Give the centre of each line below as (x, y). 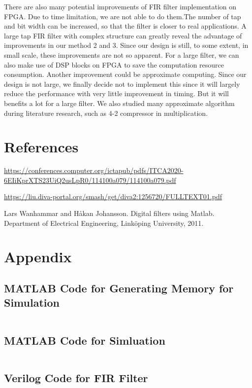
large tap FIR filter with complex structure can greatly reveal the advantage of (123, 35)
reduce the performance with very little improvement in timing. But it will (116, 93)
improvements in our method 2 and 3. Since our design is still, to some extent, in (126, 45)
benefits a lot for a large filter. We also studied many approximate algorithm (119, 103)
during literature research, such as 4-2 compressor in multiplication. (106, 113)
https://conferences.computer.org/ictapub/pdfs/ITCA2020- (94, 170)
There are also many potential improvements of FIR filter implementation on (120, 6)
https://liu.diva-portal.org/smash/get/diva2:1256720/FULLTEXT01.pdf (113, 196)
